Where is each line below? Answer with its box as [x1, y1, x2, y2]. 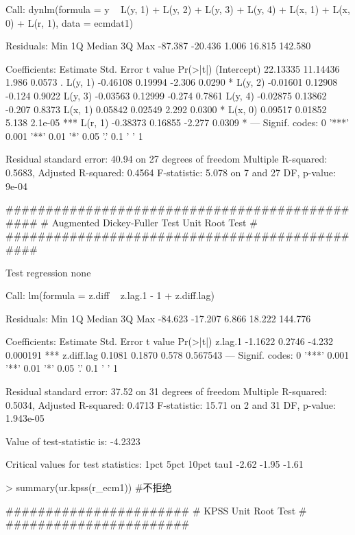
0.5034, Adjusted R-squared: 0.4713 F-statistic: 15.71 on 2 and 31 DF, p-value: [5, 397, 336, 412]
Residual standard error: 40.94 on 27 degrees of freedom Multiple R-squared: [5, 152, 328, 166]
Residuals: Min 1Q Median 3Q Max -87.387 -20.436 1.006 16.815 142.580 [5, 38, 311, 53]
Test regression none [5, 265, 91, 279]
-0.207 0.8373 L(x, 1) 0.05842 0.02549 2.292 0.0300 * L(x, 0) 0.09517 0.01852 [5, 102, 327, 116]
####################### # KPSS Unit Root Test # [5, 503, 307, 517]
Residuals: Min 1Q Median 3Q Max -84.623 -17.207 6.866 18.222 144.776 [5, 311, 311, 325]
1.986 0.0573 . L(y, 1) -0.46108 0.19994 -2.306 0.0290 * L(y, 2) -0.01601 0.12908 [5, 75, 338, 89]
